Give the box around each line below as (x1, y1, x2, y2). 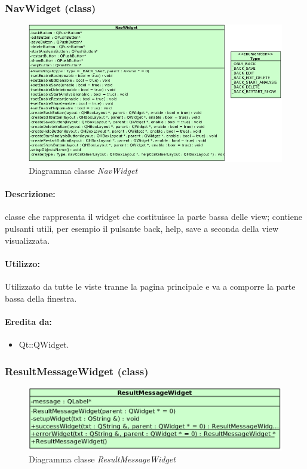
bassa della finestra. (5, 292, 77, 304)
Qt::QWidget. (19, 338, 69, 351)
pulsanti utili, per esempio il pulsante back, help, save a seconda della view (5, 222, 279, 235)
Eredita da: (5, 315, 52, 327)
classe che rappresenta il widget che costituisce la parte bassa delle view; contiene (5, 210, 302, 223)
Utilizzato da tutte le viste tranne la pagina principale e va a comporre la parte (5, 280, 296, 293)
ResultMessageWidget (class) (5, 363, 149, 378)
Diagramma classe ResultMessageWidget (29, 452, 176, 465)
